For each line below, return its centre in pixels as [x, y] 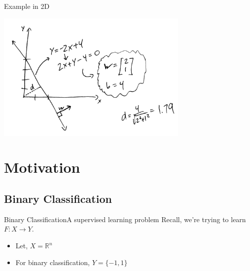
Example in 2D [27, 6]
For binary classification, [53, 262]
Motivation [42, 167]
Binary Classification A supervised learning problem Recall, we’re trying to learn [125, 219]
